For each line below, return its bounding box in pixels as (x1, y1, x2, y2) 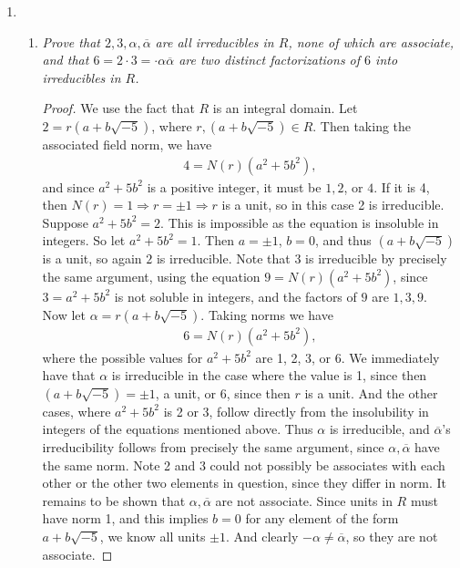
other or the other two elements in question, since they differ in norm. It (42, 473, 446, 492)
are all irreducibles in (155, 32, 274, 51)
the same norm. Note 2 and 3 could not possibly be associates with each (42, 455, 445, 474)
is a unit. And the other (304, 383, 438, 402)
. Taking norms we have (200, 305, 333, 324)
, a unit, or (155, 383, 217, 402)
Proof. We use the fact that (42, 98, 195, 118)
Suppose (42, 212, 88, 232)
